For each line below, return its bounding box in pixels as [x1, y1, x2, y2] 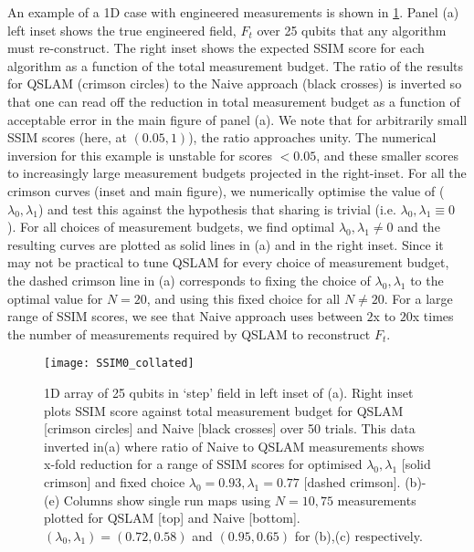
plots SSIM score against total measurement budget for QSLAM [44, 401, 404, 420]
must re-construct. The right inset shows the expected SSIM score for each [7, 38, 425, 57]
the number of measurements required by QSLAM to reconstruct [7, 324, 371, 343]
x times [412, 307, 454, 326]
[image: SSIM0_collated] [44, 357, 195, 370]
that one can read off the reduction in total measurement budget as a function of [7, 91, 460, 110]
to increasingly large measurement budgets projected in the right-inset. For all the [7, 163, 467, 182]
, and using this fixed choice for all [146, 288, 341, 307]
